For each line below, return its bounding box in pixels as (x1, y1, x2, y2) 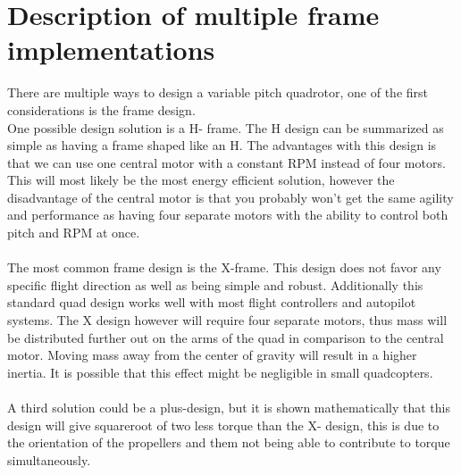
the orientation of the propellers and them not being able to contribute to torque (7, 433, 450, 452)
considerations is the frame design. (7, 100, 196, 119)
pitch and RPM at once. (7, 223, 140, 242)
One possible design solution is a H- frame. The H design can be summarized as (7, 118, 444, 137)
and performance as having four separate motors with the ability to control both (7, 205, 448, 224)
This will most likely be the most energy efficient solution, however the (7, 171, 395, 189)
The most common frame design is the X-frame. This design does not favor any (7, 258, 441, 277)
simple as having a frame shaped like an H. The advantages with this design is (7, 136, 437, 154)
